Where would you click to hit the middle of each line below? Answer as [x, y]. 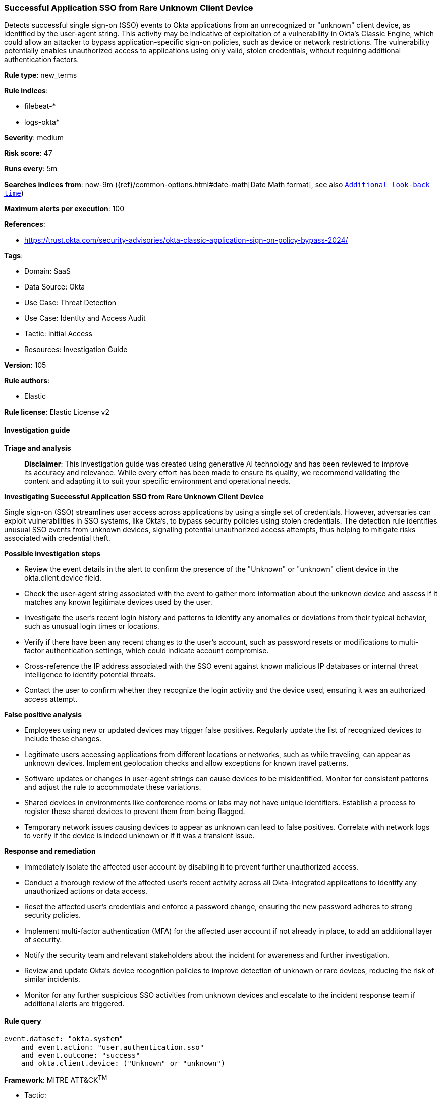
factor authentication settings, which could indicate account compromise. [147, 650]
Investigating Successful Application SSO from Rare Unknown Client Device [134, 496]
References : [25, 224]
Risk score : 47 [28, 153]
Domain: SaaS [47, 271]
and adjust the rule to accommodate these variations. [113, 787]
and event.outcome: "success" [80, 1055]
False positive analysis [43, 714]
